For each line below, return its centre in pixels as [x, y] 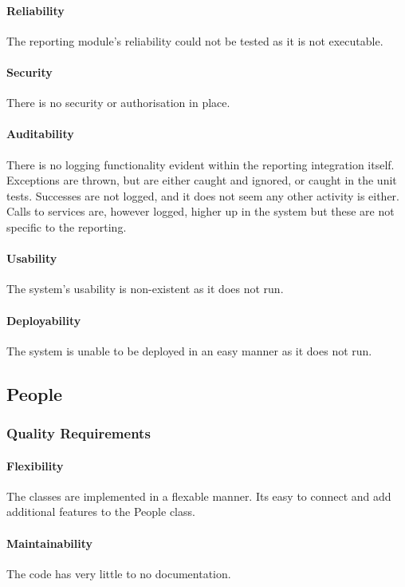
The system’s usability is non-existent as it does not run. [145, 289]
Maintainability [50, 543]
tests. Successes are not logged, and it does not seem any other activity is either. [203, 195]
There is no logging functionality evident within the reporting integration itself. [201, 164]
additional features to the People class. [101, 512]
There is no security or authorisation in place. [118, 103]
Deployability [44, 320]
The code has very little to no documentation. [119, 573]
